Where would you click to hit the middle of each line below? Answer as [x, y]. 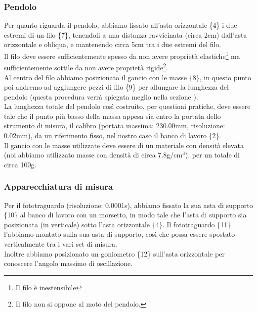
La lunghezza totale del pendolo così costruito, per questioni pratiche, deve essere [127, 106]
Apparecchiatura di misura [59, 186]
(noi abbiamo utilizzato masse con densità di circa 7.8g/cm [93, 155]
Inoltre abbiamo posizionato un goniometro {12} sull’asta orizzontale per [114, 253]
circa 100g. [20, 164]
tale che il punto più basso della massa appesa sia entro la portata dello [112, 116]
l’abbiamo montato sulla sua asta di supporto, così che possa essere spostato [120, 234]
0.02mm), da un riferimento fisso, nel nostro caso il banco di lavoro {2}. [113, 135]
